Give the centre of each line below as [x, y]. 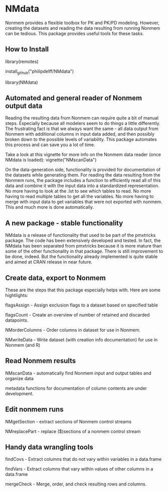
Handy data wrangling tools [49, 447]
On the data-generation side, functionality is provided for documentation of [83, 170]
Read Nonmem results [41, 361]
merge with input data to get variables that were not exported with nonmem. [84, 202]
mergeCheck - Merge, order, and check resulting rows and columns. [76, 484]
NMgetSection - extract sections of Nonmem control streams [68, 421]
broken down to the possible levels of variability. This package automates [81, 140]
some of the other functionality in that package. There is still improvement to [84, 251]
